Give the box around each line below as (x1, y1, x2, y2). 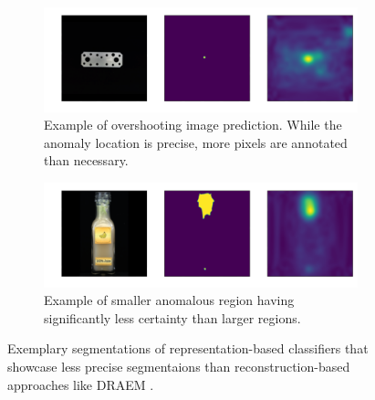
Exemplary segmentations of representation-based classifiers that (7, 339, 369, 358)
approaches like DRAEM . (7, 374, 154, 394)
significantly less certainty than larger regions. (44, 308, 301, 327)
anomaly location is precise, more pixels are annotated (44, 132, 348, 152)
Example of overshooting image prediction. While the (44, 115, 342, 134)
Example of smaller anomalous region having (44, 290, 295, 310)
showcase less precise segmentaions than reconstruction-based (7, 357, 350, 376)
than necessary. (44, 151, 129, 170)
